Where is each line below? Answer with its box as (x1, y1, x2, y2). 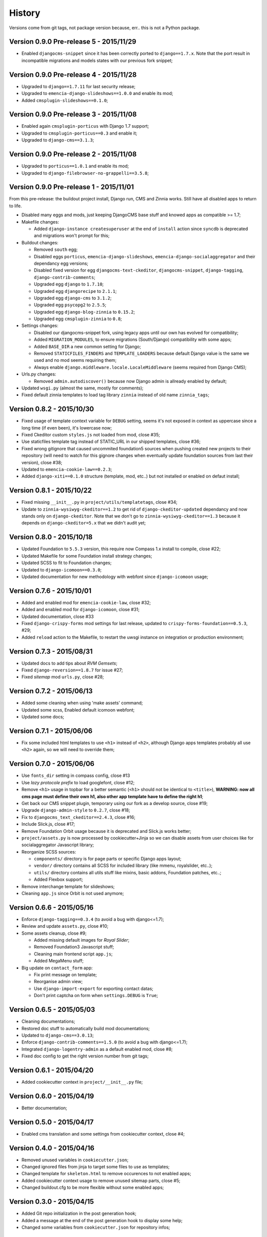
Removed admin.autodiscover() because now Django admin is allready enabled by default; (34, 378, 227, 384)
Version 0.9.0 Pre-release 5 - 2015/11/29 (9, 38, 136, 46)
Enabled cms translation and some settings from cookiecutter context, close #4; (21, 1131, 185, 1137)
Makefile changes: (21, 219, 59, 225)
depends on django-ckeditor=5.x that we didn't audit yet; (21, 520, 146, 526)
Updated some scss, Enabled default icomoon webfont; (21, 707, 135, 713)
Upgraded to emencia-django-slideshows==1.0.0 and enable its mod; (21, 91, 174, 96)
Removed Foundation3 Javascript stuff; (34, 944, 114, 950)
